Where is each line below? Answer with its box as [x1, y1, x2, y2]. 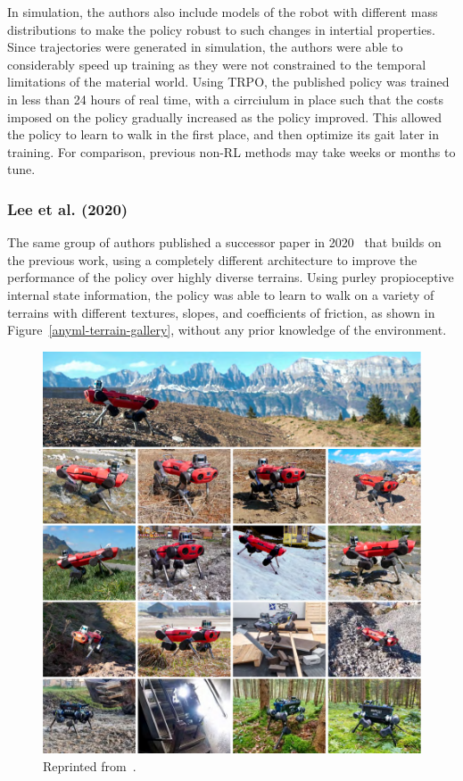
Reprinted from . [43, 756, 136, 775]
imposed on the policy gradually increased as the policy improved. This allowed [7, 107, 442, 126]
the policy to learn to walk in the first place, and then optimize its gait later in [7, 125, 440, 144]
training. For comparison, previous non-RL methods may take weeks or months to [7, 142, 456, 161]
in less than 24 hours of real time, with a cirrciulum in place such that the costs [7, 89, 444, 108]
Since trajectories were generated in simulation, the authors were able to [7, 37, 403, 56]
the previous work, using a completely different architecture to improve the [7, 250, 418, 269]
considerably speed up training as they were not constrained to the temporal [7, 54, 426, 73]
